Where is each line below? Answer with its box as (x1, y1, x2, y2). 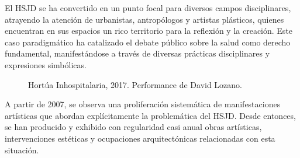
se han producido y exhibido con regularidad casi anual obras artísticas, (5, 121, 262, 133)
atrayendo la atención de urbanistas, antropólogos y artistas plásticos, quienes (5, 13, 284, 25)
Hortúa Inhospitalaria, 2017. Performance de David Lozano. (28, 78, 243, 90)
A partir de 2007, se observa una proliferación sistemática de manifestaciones (5, 98, 281, 110)
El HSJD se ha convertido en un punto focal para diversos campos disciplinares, (5, 2, 291, 13)
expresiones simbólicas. (5, 58, 87, 71)
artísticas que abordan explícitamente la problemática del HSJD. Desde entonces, (5, 109, 296, 121)
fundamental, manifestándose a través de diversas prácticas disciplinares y (5, 47, 270, 59)
